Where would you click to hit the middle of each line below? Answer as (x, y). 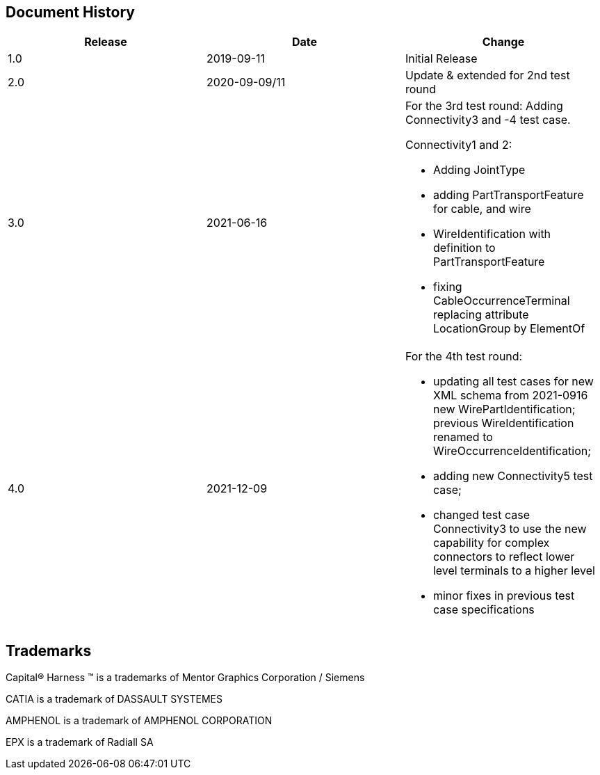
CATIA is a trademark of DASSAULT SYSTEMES (114, 699)
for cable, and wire (482, 209)
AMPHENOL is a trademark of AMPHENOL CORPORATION (139, 721)
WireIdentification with (492, 234)
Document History (70, 12)
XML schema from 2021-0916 (510, 396)
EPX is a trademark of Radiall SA (80, 742)
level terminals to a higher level (514, 571)
